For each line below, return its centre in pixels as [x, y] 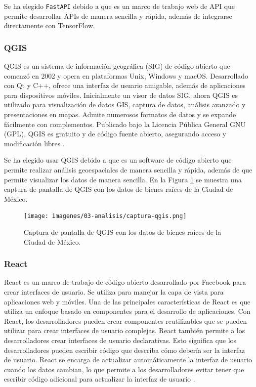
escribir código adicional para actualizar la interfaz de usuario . [100, 379]
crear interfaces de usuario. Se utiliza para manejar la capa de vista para [114, 292]
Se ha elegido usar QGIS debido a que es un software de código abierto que [118, 160]
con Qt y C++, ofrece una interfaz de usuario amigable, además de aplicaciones [125, 85]
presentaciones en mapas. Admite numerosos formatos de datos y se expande [120, 114]
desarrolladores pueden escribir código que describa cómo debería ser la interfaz [125, 350]
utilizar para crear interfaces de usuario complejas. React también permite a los [125, 330]
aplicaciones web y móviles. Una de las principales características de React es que [127, 301]
